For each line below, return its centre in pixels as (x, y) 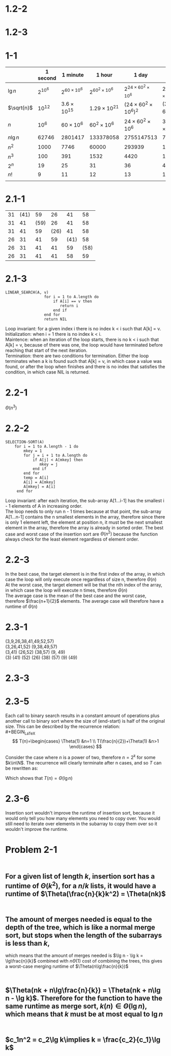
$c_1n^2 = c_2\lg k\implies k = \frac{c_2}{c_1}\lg (83, 1039)
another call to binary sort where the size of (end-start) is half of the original (85, 721)
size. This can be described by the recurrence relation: (63, 727)
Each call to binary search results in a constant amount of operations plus (82, 716)
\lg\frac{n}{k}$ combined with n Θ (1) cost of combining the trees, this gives (84, 961)
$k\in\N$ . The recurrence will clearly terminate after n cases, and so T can (83, 763)
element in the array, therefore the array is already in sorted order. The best (84, 527)
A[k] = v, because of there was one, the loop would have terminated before (84, 345)
